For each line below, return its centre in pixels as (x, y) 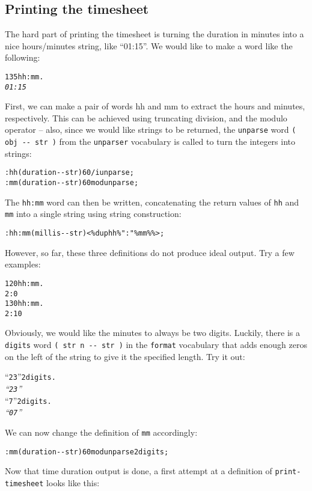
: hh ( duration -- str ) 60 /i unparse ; (69, 173)
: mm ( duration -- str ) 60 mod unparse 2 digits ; (87, 452)
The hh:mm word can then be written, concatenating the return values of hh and (152, 202)
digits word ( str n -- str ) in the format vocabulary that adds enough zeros (156, 345)
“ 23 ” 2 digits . (30, 377)
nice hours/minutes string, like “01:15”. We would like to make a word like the (149, 45)
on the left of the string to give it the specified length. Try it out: (125, 356)
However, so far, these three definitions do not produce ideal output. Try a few (150, 252)
